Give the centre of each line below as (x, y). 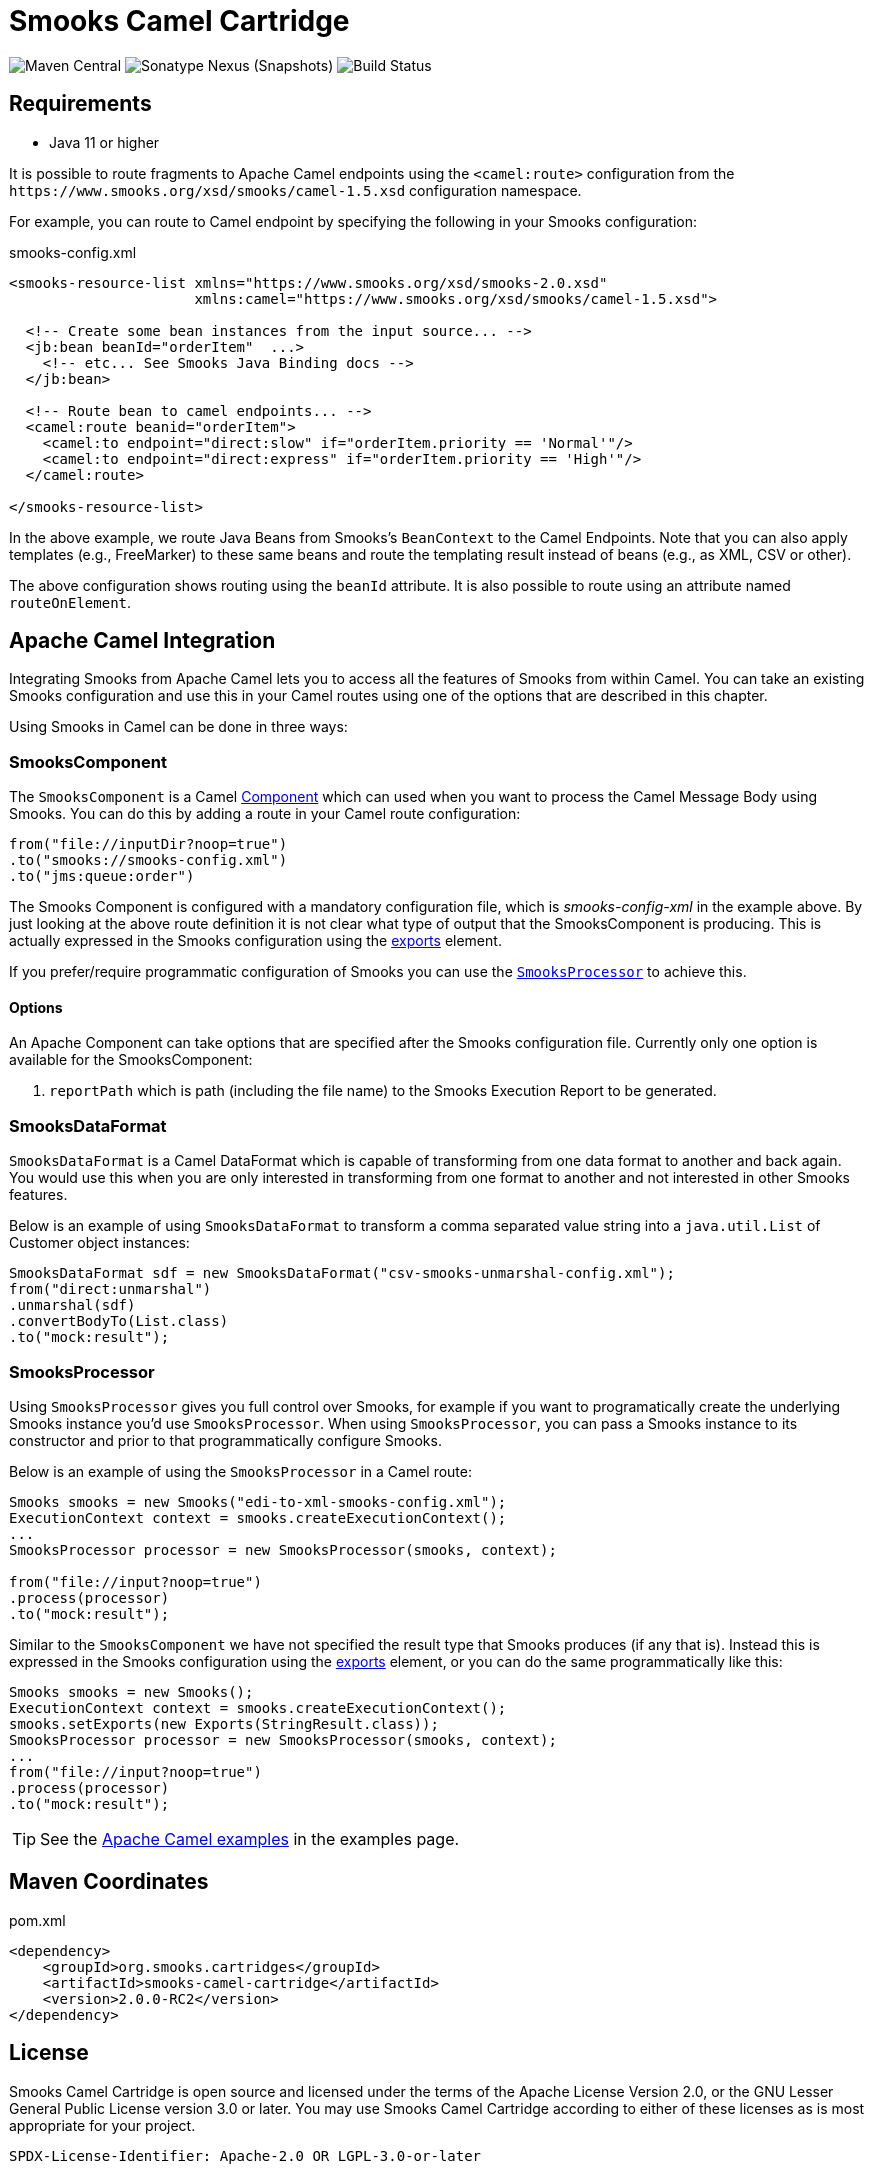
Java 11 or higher (104, 142)
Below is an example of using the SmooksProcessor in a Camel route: (241, 1471)
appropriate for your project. (102, 2125)
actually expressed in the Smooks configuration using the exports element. (255, 941)
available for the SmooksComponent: (131, 1060)
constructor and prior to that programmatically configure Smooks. (225, 1440)
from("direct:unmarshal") (110, 1289)
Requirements (80, 104)
